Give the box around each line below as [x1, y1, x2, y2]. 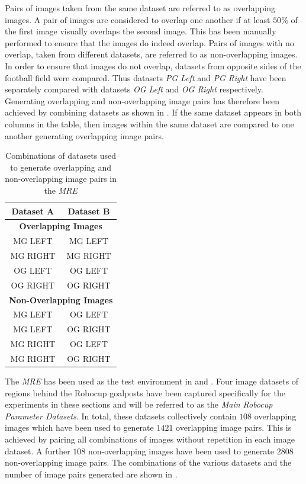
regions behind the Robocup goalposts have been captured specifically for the [5, 386, 285, 399]
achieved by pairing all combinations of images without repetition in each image [5, 433, 295, 445]
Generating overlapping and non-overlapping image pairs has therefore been [5, 94, 280, 107]
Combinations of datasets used [5, 149, 117, 162]
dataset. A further [5, 444, 70, 457]
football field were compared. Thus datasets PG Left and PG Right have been [5, 71, 286, 84]
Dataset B [67, 204, 110, 217]
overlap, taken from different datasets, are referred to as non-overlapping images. [5, 48, 298, 60]
